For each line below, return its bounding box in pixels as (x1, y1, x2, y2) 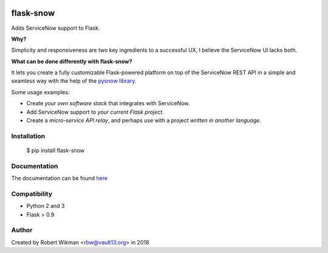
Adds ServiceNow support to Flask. (11, 24, 100, 32)
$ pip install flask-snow (26, 147, 85, 154)
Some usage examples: (11, 88, 70, 95)
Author (11, 226, 33, 234)
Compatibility (11, 189, 53, 198)
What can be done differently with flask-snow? (11, 58, 132, 65)
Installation (11, 131, 46, 140)
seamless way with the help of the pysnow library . (11, 77, 137, 85)
